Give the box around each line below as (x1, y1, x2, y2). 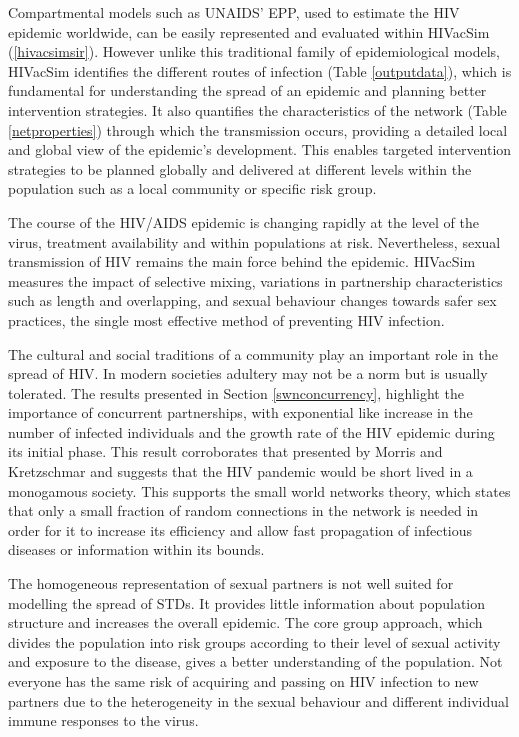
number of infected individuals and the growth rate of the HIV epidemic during (8, 421, 495, 442)
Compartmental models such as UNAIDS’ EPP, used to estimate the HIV (8, 2, 460, 22)
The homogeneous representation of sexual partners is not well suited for (8, 573, 454, 594)
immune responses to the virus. (8, 710, 199, 731)
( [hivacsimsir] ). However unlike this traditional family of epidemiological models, (8, 41, 501, 62)
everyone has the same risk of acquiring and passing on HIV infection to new (8, 671, 479, 691)
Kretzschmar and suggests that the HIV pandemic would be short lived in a (8, 461, 473, 482)
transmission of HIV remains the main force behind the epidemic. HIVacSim (8, 251, 476, 272)
